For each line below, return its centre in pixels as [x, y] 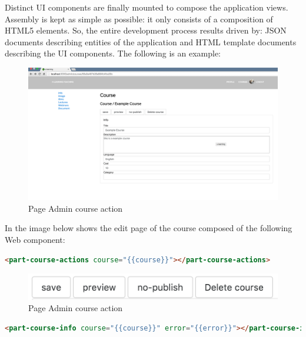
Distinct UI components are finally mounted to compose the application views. [147, 7]
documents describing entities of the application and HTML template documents [151, 41]
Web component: [35, 239]
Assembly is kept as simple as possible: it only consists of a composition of [139, 19]
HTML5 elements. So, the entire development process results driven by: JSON [146, 30]
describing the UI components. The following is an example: [113, 53]
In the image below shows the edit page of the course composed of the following [149, 228]
